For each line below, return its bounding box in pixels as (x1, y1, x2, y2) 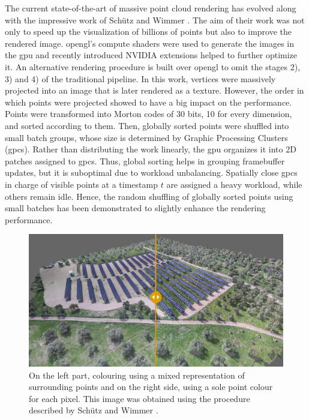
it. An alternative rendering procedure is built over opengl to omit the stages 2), (5, 60, 301, 73)
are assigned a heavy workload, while (166, 178, 302, 190)
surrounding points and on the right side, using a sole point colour (29, 380, 273, 393)
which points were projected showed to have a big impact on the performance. (5, 95, 292, 108)
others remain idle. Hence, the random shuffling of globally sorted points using (5, 190, 293, 202)
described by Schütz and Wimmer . (29, 404, 158, 416)
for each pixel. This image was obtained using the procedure (29, 392, 250, 404)
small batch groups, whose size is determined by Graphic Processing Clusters (5, 131, 288, 143)
